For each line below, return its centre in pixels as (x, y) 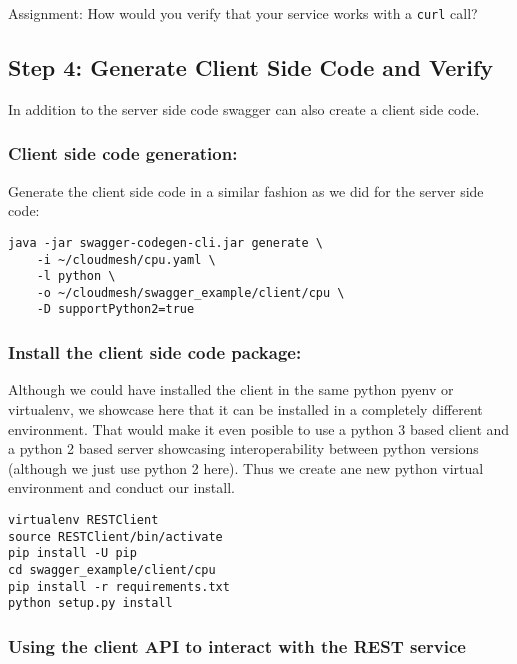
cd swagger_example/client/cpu (112, 569)
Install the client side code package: (155, 352)
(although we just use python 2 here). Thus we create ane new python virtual (246, 467)
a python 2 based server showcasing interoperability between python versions (243, 448)
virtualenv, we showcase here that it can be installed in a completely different (245, 408)
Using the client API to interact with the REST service (237, 645)
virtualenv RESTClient (83, 519)
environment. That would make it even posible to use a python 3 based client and (259, 428)
